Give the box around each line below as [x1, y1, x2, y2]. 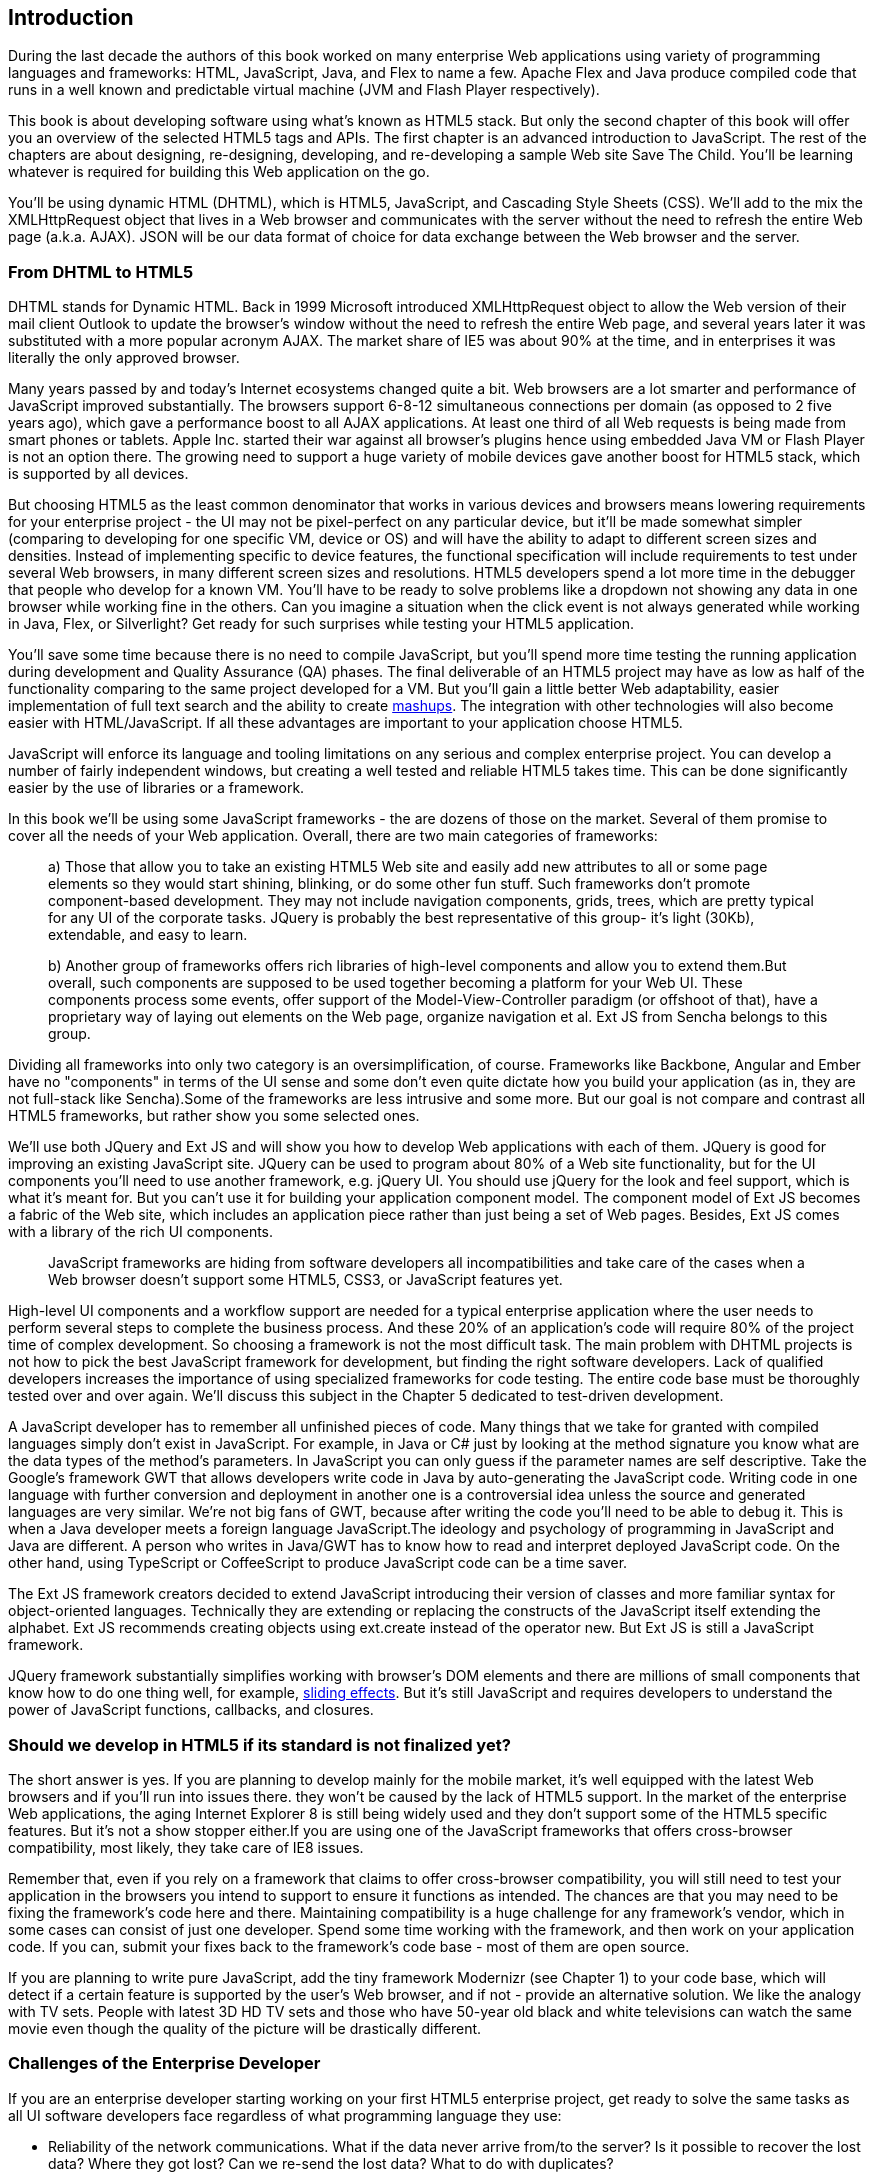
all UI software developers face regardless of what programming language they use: [8, 2106, 562, 2124]
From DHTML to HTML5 [8, 261, 194, 282]
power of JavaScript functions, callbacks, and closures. [8, 1701, 374, 1719]
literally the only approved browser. [8, 349, 240, 367]
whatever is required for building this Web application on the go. [8, 163, 430, 181]
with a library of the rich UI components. [8, 1223, 274, 1241]
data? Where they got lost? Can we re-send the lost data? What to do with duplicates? [48, 2154, 614, 2172]
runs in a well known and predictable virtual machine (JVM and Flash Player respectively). [8, 81, 600, 99]
